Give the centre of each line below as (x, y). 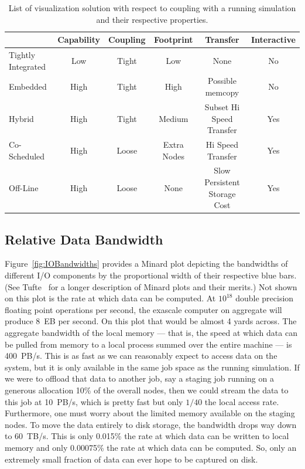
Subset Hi (222, 106)
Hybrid (21, 118)
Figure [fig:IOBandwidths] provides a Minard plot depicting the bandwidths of (146, 264)
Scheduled (27, 156)
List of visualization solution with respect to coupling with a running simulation (152, 8)
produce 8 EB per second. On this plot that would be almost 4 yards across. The (151, 321)
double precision (265, 298)
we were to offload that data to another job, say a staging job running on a (139, 378)
